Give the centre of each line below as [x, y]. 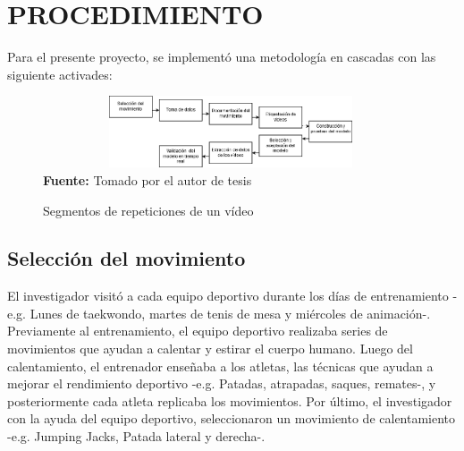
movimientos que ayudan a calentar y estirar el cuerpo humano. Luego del [210, 349]
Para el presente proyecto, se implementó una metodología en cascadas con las [222, 57]
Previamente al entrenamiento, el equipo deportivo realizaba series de [198, 331]
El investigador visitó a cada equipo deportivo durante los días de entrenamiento [228, 296]
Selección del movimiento [127, 258]
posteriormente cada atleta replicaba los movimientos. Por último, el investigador [230, 400]
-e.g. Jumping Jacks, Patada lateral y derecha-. [136, 436]
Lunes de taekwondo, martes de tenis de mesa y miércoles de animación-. [230, 313]
